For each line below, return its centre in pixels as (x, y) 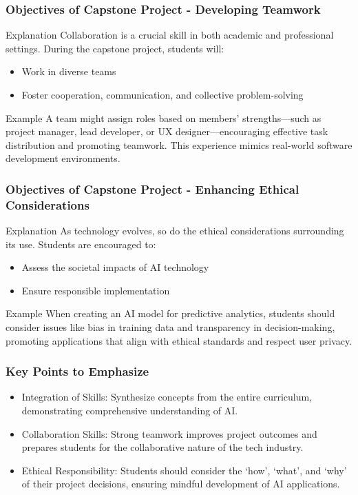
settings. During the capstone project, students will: (115, 48)
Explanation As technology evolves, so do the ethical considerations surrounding (175, 231)
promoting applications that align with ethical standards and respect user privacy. (179, 340)
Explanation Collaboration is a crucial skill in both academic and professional (170, 35)
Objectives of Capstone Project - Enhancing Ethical (152, 189)
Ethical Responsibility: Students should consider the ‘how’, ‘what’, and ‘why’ (184, 470)
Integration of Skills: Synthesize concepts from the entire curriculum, (167, 397)
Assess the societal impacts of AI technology (115, 267)
